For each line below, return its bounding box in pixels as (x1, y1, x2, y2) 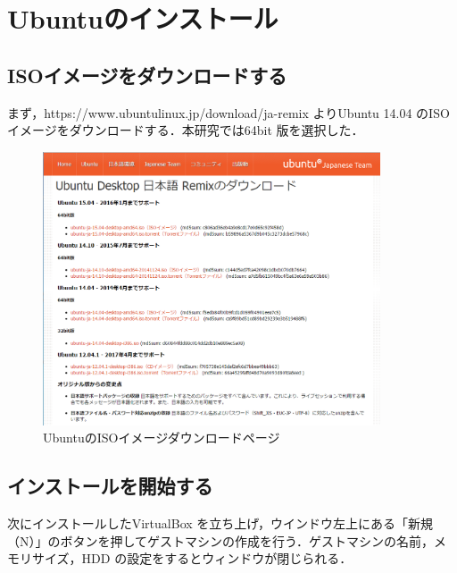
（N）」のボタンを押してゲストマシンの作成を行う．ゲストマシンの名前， (7, 531, 434, 550)
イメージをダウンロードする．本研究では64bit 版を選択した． (7, 121, 364, 139)
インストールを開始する (7, 472, 213, 500)
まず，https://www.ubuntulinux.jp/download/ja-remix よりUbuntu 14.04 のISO (7, 103, 450, 122)
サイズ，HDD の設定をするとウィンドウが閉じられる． (31, 549, 353, 568)
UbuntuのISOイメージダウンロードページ (43, 428, 280, 447)
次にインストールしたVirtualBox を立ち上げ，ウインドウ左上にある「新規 (7, 514, 433, 533)
